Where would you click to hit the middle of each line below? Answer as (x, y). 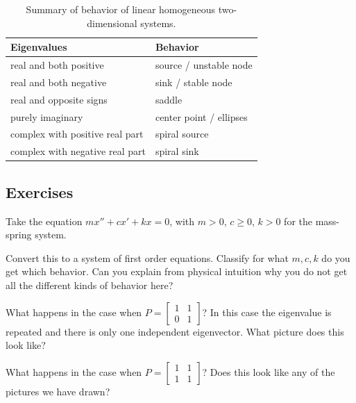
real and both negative (59, 82)
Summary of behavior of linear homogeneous (121, 9)
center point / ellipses (201, 116)
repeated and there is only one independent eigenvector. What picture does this (175, 331)
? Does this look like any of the (269, 371)
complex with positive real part (77, 134)
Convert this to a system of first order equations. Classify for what (147, 257)
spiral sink (177, 151)
